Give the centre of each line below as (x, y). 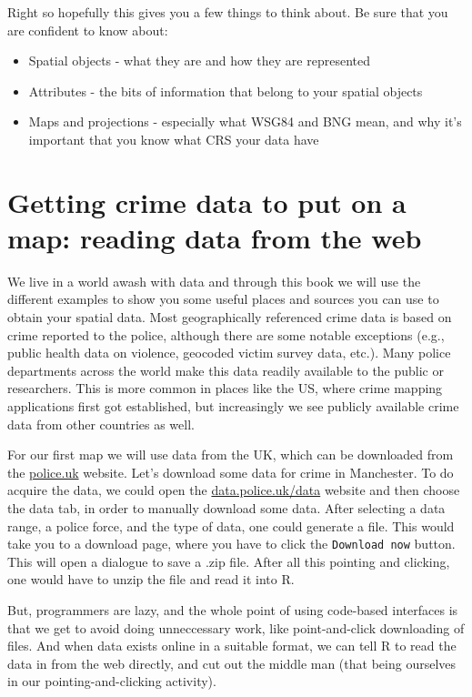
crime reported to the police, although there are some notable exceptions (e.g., (226, 334)
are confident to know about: (88, 30)
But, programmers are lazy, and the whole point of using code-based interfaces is (233, 610)
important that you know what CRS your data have (174, 139)
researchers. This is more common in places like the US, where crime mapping (225, 388)
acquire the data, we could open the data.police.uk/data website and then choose (234, 490)
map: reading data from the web (215, 237)
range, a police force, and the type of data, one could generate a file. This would (231, 525)
